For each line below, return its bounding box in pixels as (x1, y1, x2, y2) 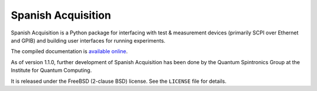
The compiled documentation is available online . (11, 48, 128, 55)
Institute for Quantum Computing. (11, 67, 92, 74)
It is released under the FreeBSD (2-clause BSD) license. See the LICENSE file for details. (11, 78, 227, 85)
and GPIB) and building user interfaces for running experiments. (11, 37, 166, 44)
